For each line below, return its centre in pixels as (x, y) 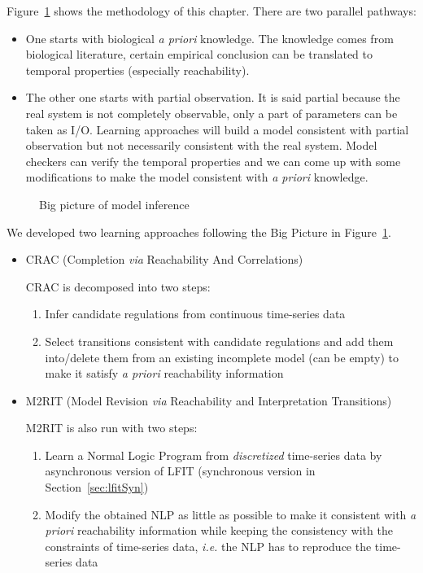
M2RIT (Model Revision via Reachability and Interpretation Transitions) (209, 400)
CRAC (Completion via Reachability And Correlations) (164, 259)
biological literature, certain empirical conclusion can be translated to (199, 54)
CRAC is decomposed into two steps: (118, 286)
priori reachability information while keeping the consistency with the (219, 530)
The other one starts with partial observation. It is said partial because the (213, 97)
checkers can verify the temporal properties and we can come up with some (213, 161)
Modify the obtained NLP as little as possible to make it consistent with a (231, 514)
